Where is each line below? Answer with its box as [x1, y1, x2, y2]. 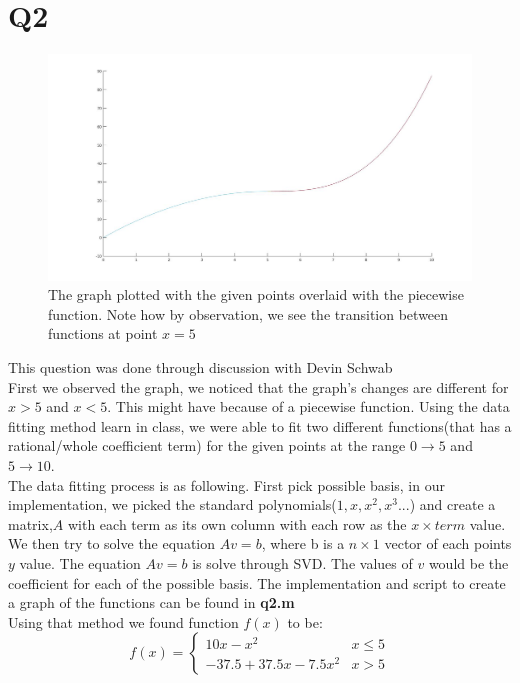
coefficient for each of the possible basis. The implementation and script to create [8, 572, 506, 593]
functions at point [48, 323, 158, 344]
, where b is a [261, 533, 345, 554]
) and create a [409, 494, 496, 515]
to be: [287, 611, 323, 632]
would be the [428, 552, 509, 573]
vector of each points [384, 533, 512, 554]
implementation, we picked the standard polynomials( [8, 494, 337, 515]
